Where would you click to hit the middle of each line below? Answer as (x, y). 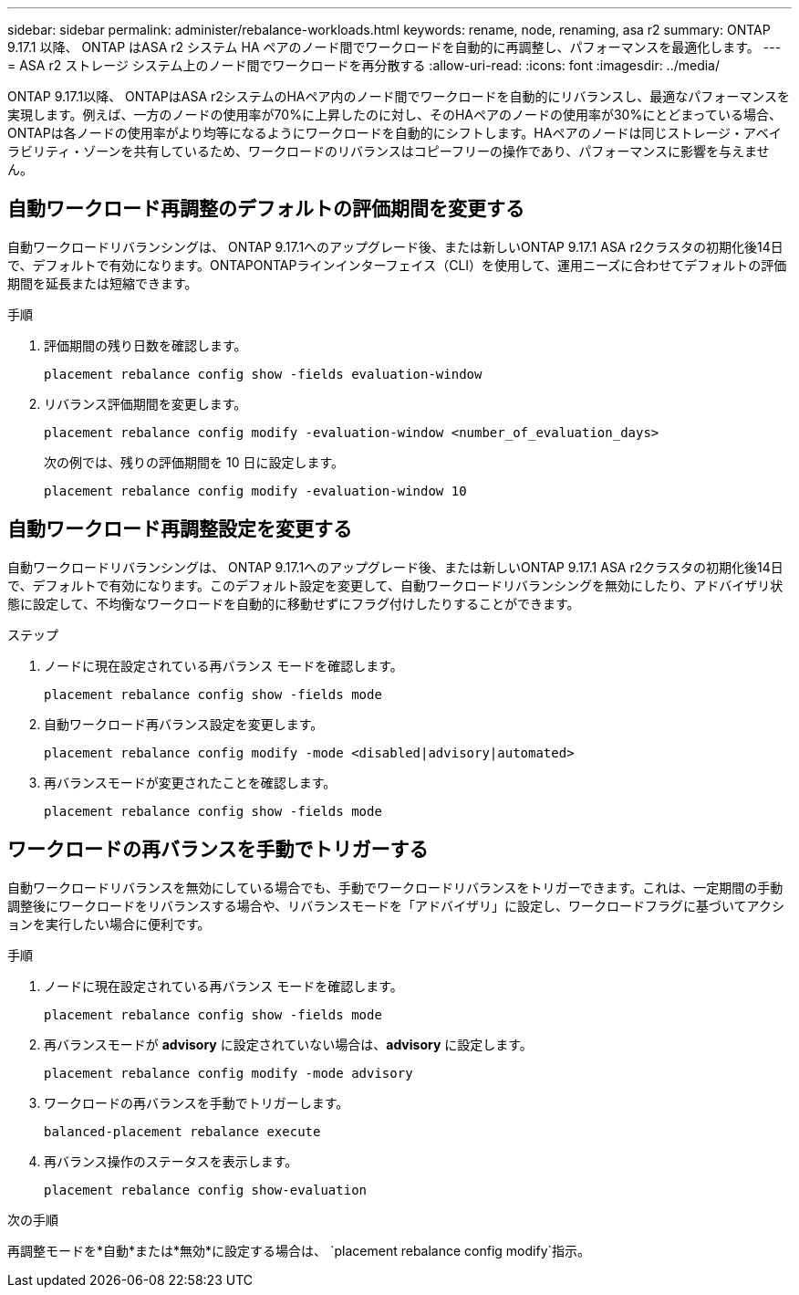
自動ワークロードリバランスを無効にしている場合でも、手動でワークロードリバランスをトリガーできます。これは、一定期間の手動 (395, 887)
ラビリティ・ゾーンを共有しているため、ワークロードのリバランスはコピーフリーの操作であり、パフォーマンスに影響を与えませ (389, 151)
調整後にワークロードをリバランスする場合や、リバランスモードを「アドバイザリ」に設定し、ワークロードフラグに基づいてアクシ (396, 905)
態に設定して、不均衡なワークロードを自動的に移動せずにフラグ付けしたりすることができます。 (294, 603)
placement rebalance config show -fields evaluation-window (263, 374)
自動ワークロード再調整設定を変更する (180, 529)
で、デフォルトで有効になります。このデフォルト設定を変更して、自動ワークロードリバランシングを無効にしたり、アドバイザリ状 (395, 585)
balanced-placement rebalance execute (182, 1131)
